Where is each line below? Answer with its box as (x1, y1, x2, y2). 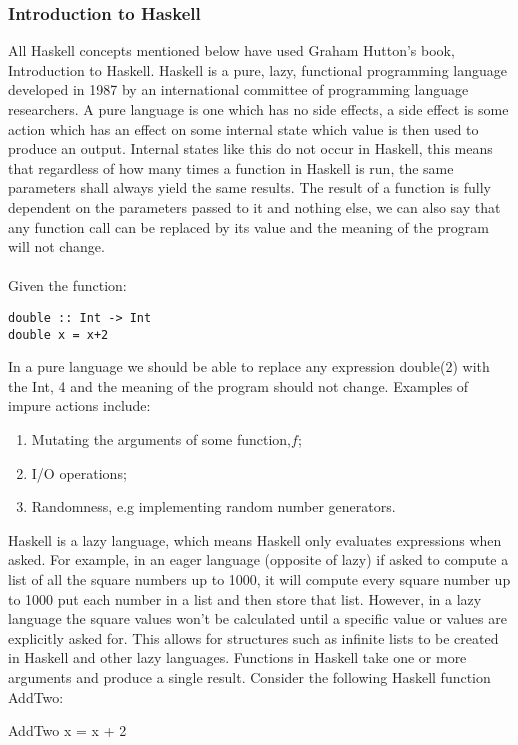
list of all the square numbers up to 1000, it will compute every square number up (8, 569, 511, 589)
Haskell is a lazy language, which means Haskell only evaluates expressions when (8, 529, 502, 550)
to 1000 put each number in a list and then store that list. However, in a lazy (8, 588, 482, 609)
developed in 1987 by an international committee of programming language (8, 79, 469, 100)
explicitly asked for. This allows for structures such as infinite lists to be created (8, 627, 499, 648)
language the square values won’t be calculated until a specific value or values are (8, 608, 507, 629)
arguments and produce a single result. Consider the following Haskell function (8, 666, 491, 687)
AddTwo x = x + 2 (8, 720, 127, 741)
